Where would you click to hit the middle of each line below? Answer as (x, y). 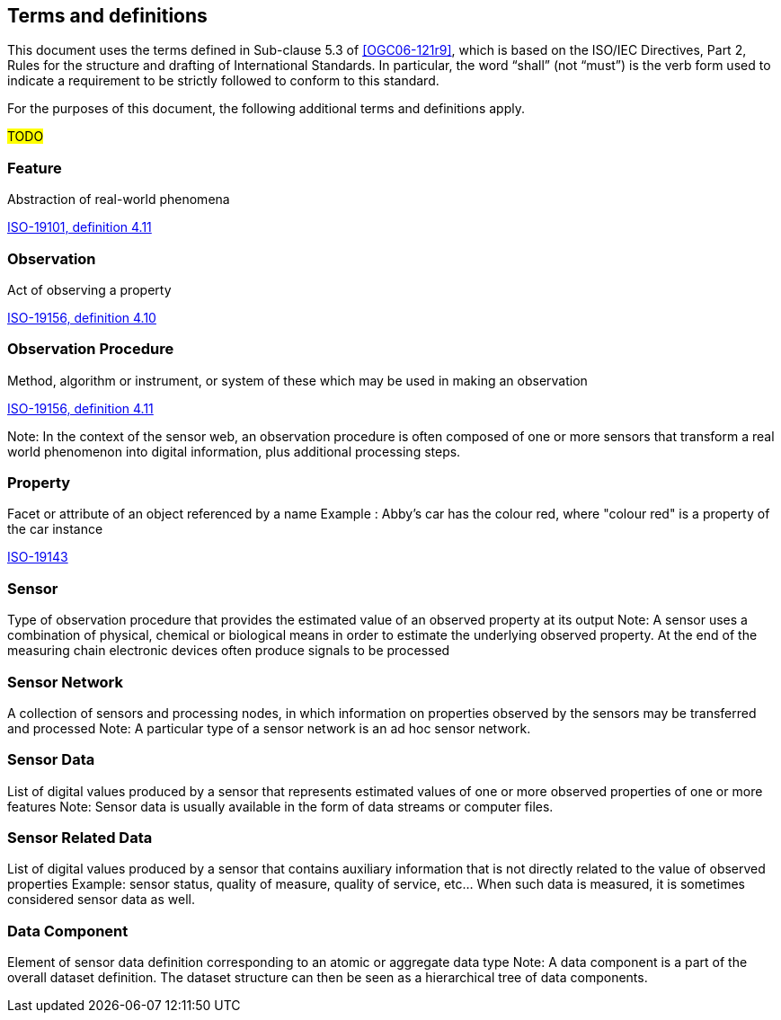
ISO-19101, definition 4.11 (80, 227)
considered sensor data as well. (101, 900)
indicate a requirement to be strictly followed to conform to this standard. (223, 81)
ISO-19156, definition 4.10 (82, 317)
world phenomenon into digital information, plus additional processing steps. (234, 451)
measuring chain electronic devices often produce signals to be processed (229, 651)
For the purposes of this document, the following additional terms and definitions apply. (266, 109)
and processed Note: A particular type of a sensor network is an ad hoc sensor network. (269, 728)
